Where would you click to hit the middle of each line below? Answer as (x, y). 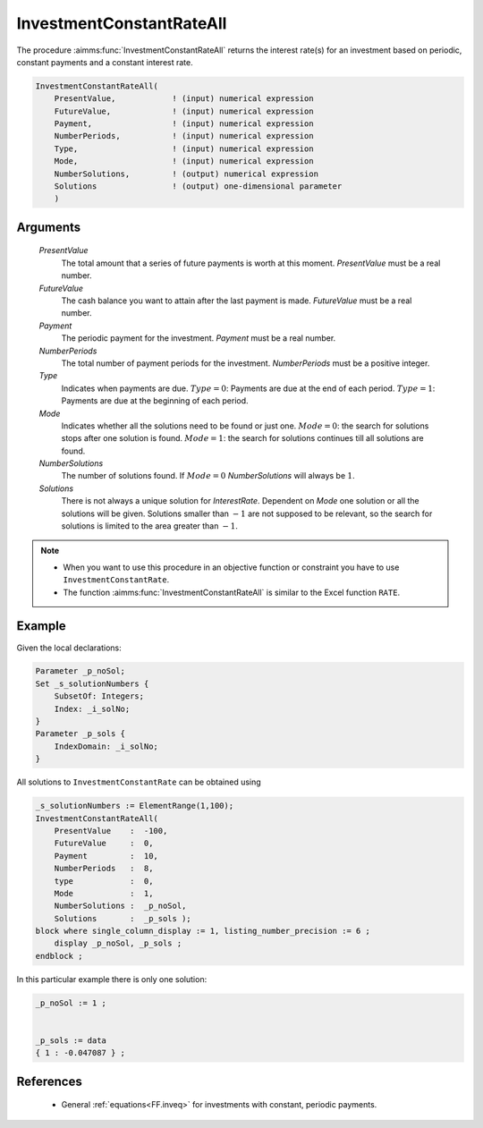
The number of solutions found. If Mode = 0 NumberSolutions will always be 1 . (208, 476)
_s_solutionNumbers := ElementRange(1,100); (135, 806)
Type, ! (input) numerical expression (184, 148)
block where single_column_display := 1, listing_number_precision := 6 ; (203, 931)
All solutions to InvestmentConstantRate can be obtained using (139, 782)
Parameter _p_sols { (80, 734)
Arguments (49, 227)
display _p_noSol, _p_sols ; (118, 943)
